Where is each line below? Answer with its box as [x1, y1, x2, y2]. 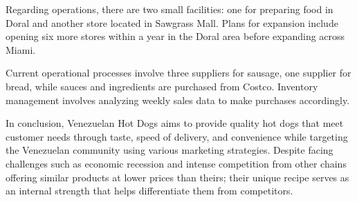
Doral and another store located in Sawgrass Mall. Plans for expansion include [6, 15, 338, 30]
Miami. [6, 42, 36, 57]
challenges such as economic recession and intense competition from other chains [6, 156, 347, 170]
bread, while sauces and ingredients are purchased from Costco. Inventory [6, 79, 318, 93]
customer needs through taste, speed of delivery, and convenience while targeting [6, 129, 348, 143]
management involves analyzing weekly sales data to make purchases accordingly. [6, 92, 350, 107]
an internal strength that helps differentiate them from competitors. [6, 183, 293, 198]
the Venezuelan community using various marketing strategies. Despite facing [6, 143, 333, 157]
